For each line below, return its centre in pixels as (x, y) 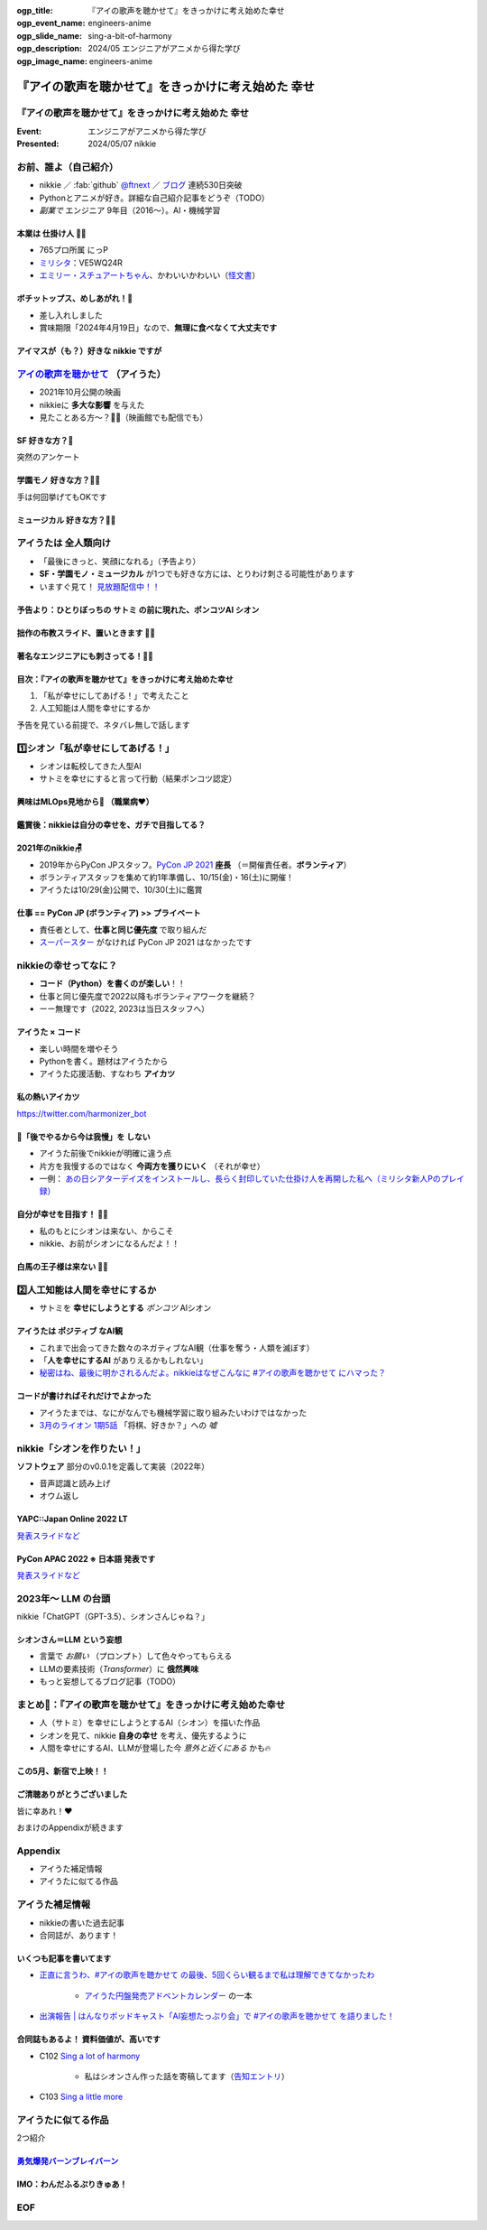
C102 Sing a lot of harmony (90, 2056)
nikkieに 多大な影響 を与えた (92, 404)
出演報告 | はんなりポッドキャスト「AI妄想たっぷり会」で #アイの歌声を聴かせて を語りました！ (217, 2016)
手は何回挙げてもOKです (62, 497)
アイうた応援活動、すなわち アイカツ (107, 1073)
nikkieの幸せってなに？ (67, 966)
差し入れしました (71, 315)
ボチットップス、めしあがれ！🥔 (75, 299)
